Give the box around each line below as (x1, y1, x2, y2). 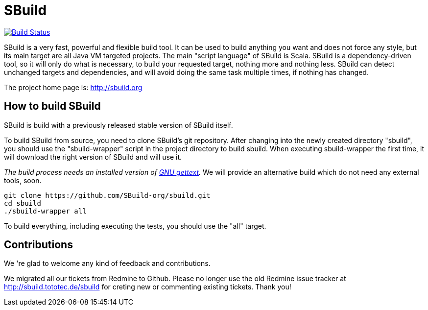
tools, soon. (4, 176, 42, 185)
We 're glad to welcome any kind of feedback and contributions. (4, 259, 211, 268)
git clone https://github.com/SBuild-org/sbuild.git (4, 191, 211, 199)
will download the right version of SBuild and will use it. (4, 152, 182, 161)
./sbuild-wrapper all (4, 207, 87, 215)
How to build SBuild (4, 100, 101, 113)
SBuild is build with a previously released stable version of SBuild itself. (4, 120, 233, 129)
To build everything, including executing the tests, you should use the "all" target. (4, 221, 266, 230)
